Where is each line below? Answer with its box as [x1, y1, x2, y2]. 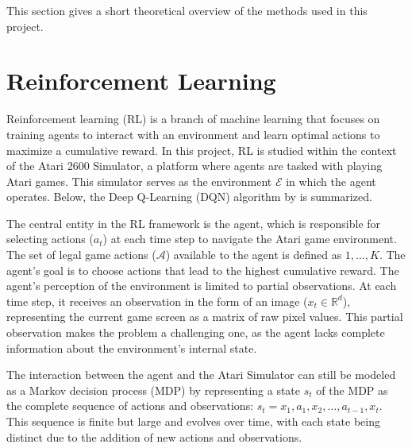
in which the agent [286, 172, 376, 189]
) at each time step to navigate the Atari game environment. [102, 230, 397, 247]
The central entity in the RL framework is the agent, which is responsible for [6, 214, 381, 231]
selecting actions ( [6, 230, 94, 247]
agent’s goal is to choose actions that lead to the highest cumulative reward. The [6, 261, 399, 278]
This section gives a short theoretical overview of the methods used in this [6, 2, 368, 18]
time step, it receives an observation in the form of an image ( [6, 292, 308, 309]
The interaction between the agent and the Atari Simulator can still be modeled [6, 366, 396, 383]
